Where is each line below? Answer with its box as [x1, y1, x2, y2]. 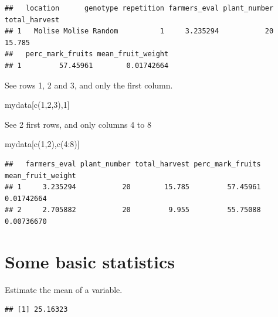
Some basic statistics [5, 249, 175, 273]
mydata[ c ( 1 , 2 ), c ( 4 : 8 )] [5, 138, 80, 150]
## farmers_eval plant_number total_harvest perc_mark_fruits [5, 159, 261, 168]
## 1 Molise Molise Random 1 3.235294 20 [5, 27, 274, 36]
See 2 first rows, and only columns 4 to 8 [5, 118, 151, 130]
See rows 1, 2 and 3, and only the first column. [5, 79, 173, 91]
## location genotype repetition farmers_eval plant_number [5, 4, 274, 12]
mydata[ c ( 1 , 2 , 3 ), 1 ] [5, 98, 70, 111]
